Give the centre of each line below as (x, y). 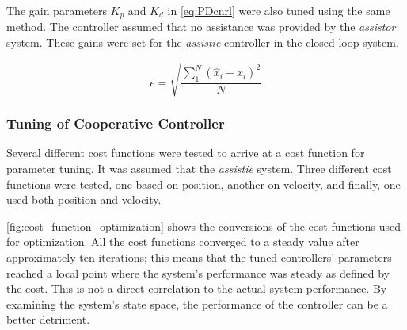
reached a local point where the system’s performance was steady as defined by (198, 272)
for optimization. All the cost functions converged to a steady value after (183, 242)
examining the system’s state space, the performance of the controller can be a (197, 303)
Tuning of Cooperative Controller (116, 123)
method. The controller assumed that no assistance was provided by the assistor (201, 27)
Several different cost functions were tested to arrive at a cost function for (186, 153)
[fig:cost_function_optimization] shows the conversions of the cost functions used (204, 226)
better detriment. (48, 319)
